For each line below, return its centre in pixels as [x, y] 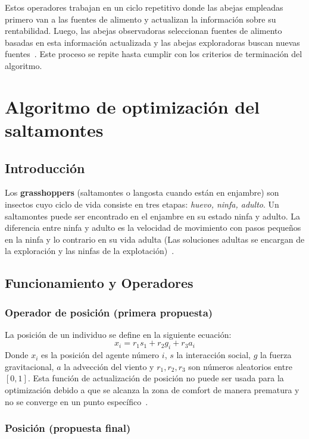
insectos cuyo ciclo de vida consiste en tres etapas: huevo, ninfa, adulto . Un [142, 204]
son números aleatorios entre [240, 366]
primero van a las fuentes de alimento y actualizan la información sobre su [141, 19]
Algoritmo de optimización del [132, 106]
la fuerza [276, 355]
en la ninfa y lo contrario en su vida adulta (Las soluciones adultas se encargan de [155, 239]
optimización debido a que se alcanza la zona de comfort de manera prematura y [152, 390]
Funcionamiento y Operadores [99, 283]
